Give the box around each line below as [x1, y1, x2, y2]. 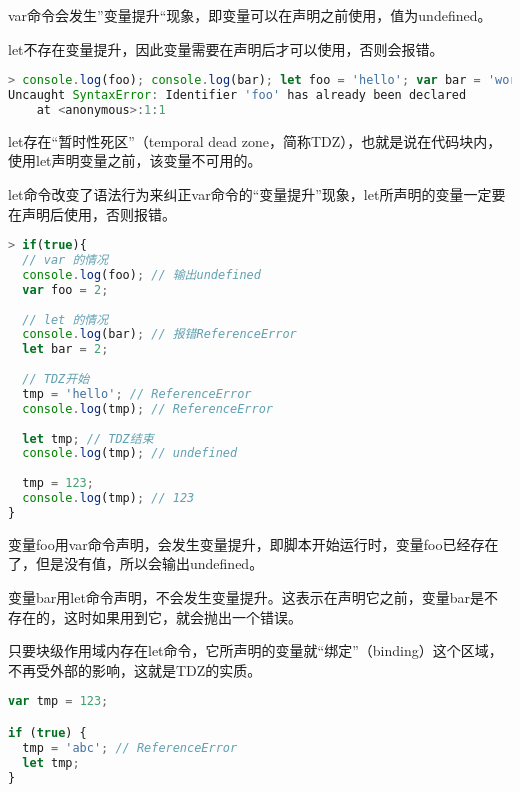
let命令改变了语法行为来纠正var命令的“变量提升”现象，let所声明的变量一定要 [8, 184, 506, 204]
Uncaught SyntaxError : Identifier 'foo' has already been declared [8, 88, 467, 103]
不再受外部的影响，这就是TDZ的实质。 [8, 659, 262, 680]
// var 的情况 [22, 253, 109, 268]
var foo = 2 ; [22, 282, 109, 297]
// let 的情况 [22, 312, 109, 327]
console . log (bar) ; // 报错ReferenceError [22, 327, 297, 342]
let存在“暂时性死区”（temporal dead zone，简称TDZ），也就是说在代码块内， [8, 130, 502, 151]
